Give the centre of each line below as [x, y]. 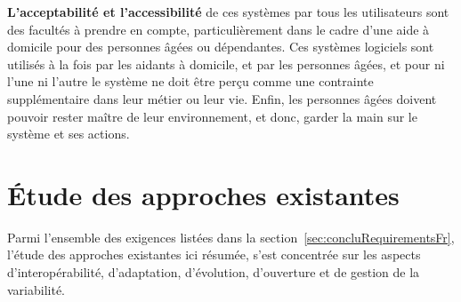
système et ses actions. [69, 134]
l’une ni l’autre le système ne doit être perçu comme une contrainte [190, 81]
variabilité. [36, 289]
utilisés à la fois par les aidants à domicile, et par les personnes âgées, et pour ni [226, 64]
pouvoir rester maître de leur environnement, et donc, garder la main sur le [212, 116]
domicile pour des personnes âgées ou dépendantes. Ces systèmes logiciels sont [221, 47]
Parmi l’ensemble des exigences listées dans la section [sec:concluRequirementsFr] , [231, 237]
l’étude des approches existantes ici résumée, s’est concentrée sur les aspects [214, 254]
